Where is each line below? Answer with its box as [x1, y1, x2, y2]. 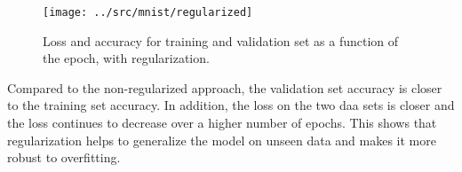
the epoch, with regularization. [43, 49, 210, 67]
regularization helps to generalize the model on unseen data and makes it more [7, 130, 436, 149]
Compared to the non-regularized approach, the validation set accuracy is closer [7, 78, 442, 97]
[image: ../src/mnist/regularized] [43, 6, 253, 19]
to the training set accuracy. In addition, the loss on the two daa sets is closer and [7, 96, 455, 114]
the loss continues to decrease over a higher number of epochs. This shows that [7, 113, 437, 132]
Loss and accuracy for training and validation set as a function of [43, 31, 399, 50]
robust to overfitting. [7, 148, 121, 167]
